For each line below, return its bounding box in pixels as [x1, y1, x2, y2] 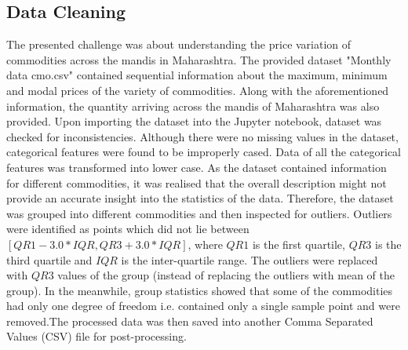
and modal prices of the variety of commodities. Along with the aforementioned [6, 82, 389, 98]
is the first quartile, [252, 235, 345, 252]
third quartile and [6, 251, 93, 268]
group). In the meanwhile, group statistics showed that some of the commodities [6, 282, 393, 298]
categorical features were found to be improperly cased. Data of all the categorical [6, 144, 402, 160]
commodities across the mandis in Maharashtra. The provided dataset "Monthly [6, 51, 392, 67]
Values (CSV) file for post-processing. [6, 328, 187, 345]
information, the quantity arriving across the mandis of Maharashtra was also [6, 97, 380, 114]
